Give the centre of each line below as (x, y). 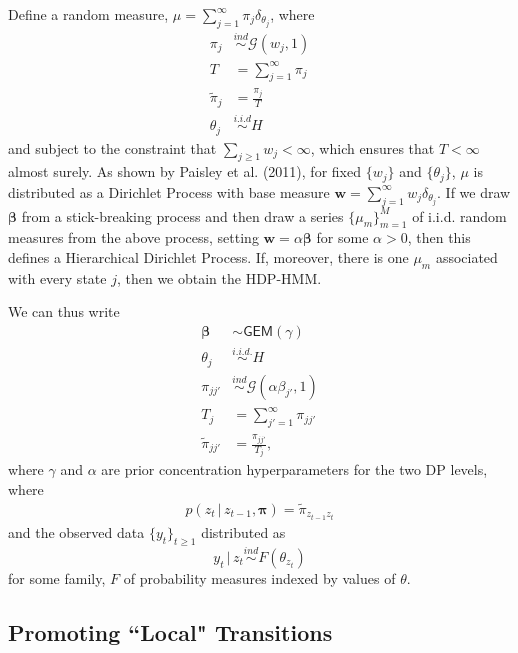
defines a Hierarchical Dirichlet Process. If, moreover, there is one (208, 256)
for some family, (57, 578)
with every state (57, 277)
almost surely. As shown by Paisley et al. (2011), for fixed (184, 171)
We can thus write (64, 311)
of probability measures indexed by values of (259, 578)
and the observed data (76, 532)
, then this (439, 237)
